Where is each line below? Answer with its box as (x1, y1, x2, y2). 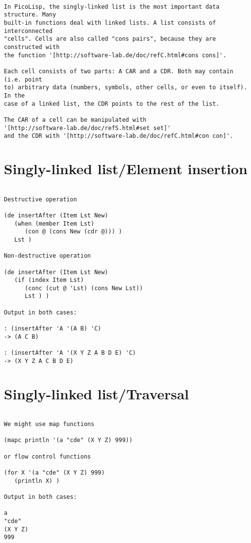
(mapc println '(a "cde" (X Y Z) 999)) (4, 437, 133, 444)
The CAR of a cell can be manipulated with (4, 116, 147, 123)
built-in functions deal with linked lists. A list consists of (4, 19, 216, 26)
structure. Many (4, 11, 56, 18)
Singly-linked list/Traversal (4, 383, 189, 403)
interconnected (4, 27, 53, 34)
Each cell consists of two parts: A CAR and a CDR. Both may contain (4, 67, 234, 75)
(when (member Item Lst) (14, 220, 95, 227)
